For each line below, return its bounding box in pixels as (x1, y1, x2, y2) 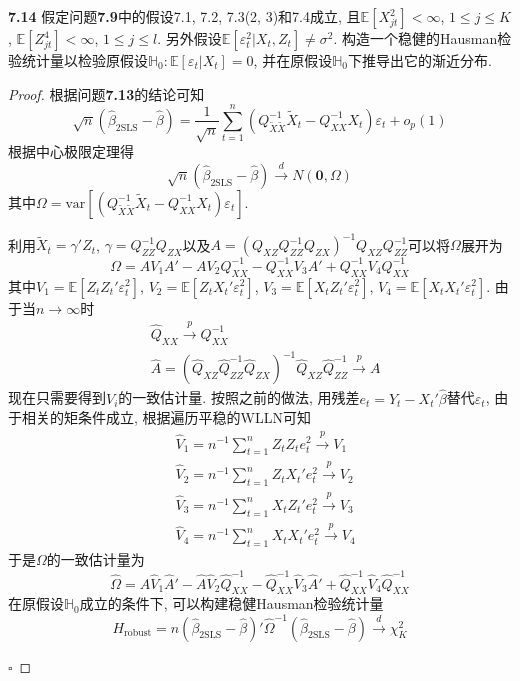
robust (124, 628, 152, 639)
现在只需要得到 (8, 387, 106, 408)
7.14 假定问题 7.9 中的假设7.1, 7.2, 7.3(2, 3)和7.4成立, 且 (8, 6, 361, 26)
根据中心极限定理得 (8, 141, 134, 162)
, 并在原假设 (253, 50, 333, 70)
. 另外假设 (157, 28, 222, 48)
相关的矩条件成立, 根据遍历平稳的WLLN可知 (21, 407, 311, 428)
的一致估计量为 (46, 549, 145, 570)
